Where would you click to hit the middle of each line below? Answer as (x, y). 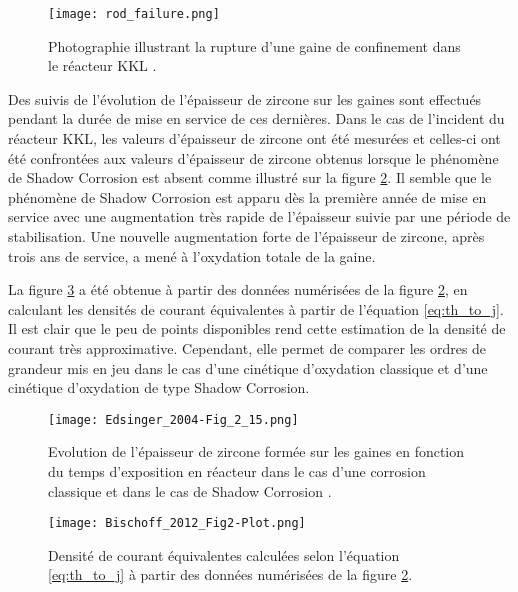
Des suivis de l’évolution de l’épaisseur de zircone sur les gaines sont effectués (245, 98)
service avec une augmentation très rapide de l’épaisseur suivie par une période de (259, 216)
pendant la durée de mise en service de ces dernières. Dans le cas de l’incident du (256, 118)
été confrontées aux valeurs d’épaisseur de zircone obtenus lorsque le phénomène (253, 157)
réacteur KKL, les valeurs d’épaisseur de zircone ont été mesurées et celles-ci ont (254, 138)
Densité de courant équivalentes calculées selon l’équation (224, 554)
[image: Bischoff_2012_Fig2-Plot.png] (177, 523)
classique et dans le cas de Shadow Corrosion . (190, 490)
